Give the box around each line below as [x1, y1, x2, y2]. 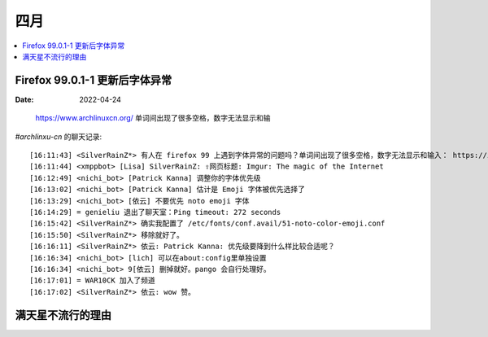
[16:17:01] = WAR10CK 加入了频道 [29, 276, 156, 285]
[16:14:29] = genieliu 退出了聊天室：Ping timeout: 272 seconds [29, 208, 281, 217]
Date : [15, 94, 34, 104]
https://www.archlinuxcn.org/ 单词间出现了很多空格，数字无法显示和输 [35, 113, 272, 123]
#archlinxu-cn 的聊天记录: [15, 131, 102, 142]
